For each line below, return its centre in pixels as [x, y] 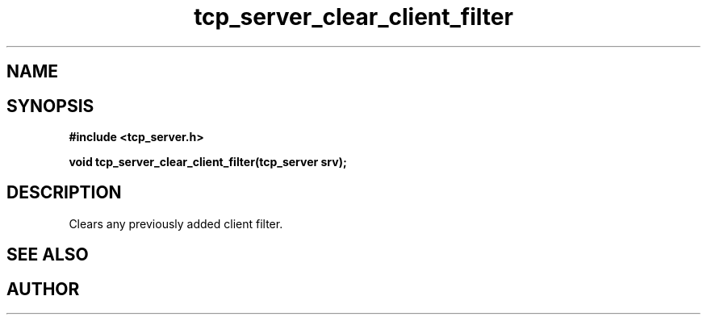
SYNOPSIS [50, 106]
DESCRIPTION [64, 193]
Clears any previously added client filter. [176, 223]
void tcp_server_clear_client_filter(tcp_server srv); [208, 162]
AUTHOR [43, 289]
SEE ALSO [48, 255]
